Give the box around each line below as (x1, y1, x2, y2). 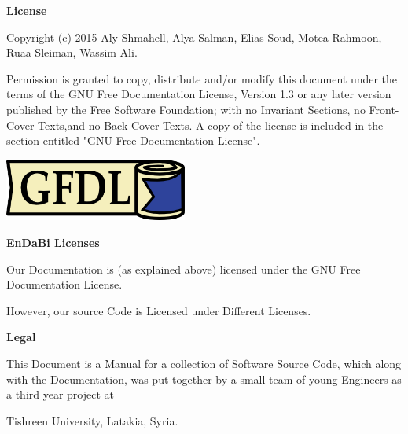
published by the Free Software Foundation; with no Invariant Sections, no (6, 101, 366, 117)
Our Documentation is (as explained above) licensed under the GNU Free (6, 260, 361, 277)
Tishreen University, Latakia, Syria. (6, 412, 178, 428)
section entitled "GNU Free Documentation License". (6, 132, 260, 149)
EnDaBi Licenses (6, 234, 100, 250)
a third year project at (6, 386, 115, 403)
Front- (369, 101, 399, 117)
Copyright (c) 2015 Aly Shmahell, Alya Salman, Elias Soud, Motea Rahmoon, (6, 28, 382, 45)
